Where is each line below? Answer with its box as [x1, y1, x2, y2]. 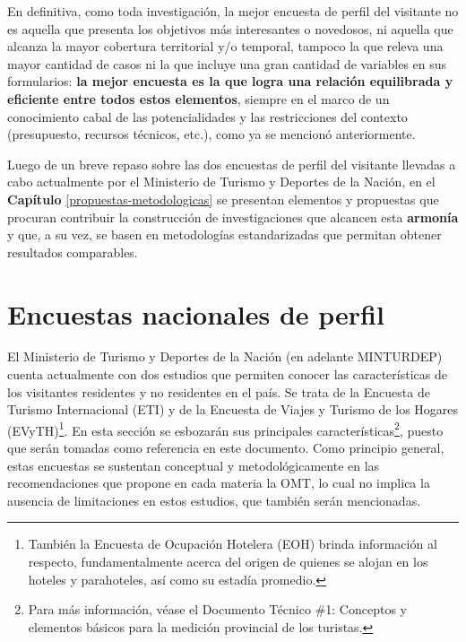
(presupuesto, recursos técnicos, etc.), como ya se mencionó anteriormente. [7, 125, 416, 143]
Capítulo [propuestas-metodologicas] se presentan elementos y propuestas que [7, 189, 439, 208]
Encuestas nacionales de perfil [7, 295, 384, 332]
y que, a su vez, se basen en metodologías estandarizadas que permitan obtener [7, 225, 442, 244]
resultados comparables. [7, 242, 138, 261]
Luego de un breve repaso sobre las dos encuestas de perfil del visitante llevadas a [7, 154, 456, 173]
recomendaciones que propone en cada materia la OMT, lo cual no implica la [7, 473, 430, 492]
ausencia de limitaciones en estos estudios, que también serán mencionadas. [7, 490, 421, 509]
